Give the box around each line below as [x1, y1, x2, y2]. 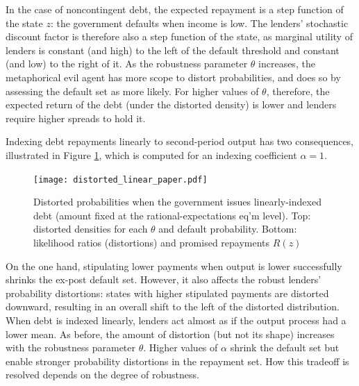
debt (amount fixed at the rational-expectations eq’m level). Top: [33, 208, 311, 222]
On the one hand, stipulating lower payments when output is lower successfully [6, 258, 342, 273]
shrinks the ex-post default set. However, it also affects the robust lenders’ [6, 272, 322, 287]
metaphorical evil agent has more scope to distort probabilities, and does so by [6, 69, 341, 84]
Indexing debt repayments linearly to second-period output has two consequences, [6, 134, 354, 149]
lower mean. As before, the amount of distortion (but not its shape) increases [6, 326, 335, 341]
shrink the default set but [230, 340, 340, 355]
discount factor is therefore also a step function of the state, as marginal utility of [6, 29, 353, 44]
